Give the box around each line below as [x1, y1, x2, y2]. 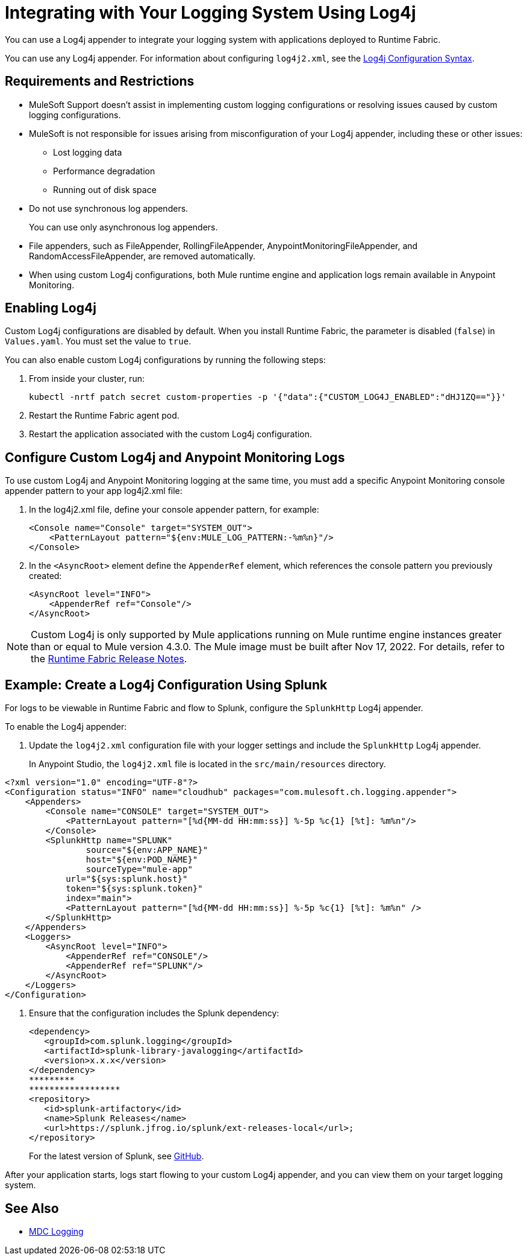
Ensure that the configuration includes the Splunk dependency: [29, 1008, 279, 1019]
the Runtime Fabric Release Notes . [31, 653, 187, 665]
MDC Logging [29, 1226, 84, 1236]
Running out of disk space [53, 184, 157, 195]
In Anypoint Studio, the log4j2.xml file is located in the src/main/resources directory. [29, 759, 386, 770]
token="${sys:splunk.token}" [66, 884, 203, 894]
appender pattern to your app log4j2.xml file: [5, 486, 182, 496]
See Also [5, 1200, 59, 1216]
